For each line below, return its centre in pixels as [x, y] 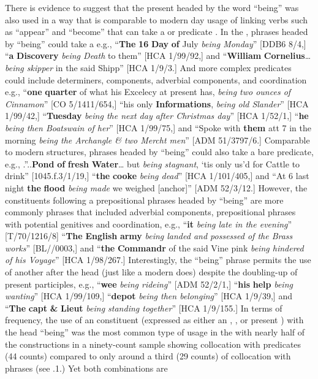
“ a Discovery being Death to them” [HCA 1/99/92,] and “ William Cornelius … [158, 56]
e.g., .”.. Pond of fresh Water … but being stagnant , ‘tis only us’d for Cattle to [153, 163]
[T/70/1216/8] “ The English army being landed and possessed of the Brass [149, 236]
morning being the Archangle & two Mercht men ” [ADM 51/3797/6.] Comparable [157, 140]
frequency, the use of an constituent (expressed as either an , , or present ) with [154, 320]
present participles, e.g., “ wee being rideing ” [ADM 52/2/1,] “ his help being [149, 284]
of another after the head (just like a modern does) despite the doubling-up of [151, 272]
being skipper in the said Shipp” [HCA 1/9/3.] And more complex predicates [148, 67]
